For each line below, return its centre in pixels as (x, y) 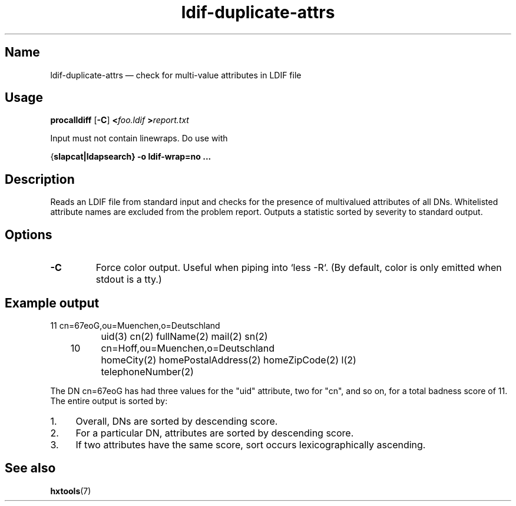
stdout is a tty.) (129, 280)
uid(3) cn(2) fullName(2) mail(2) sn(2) (184, 336)
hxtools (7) (71, 491)
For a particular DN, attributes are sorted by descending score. (215, 433)
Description (40, 179)
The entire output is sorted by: (109, 401)
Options (29, 234)
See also (30, 468)
